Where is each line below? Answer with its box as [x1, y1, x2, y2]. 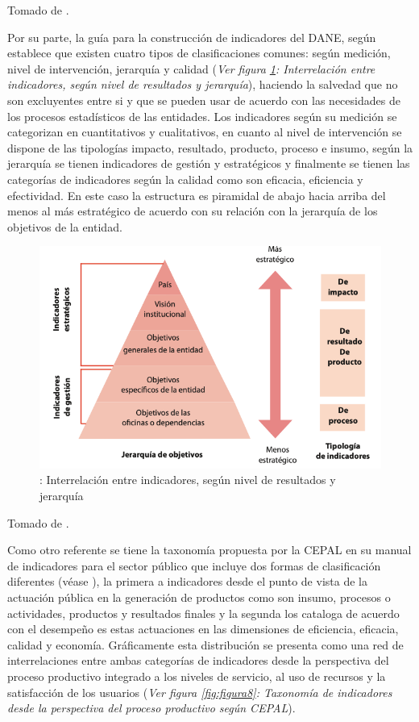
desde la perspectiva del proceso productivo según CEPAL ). [7, 699, 296, 716]
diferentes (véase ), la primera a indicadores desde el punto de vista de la [7, 573, 367, 590]
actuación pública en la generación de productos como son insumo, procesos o [7, 588, 391, 605]
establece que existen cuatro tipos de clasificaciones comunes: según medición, [7, 44, 391, 61]
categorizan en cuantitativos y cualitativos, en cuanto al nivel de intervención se [7, 123, 402, 140]
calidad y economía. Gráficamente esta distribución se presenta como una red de [7, 636, 404, 653]
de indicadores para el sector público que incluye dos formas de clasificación [7, 557, 381, 574]
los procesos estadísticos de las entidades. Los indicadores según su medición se [7, 107, 397, 124]
